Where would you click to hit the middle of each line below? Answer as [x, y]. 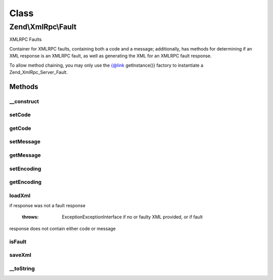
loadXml [20, 196]
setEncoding [25, 168]
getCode [20, 128]
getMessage [25, 155]
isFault [18, 242]
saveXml [20, 255]
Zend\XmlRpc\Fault [43, 27]
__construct [24, 101]
